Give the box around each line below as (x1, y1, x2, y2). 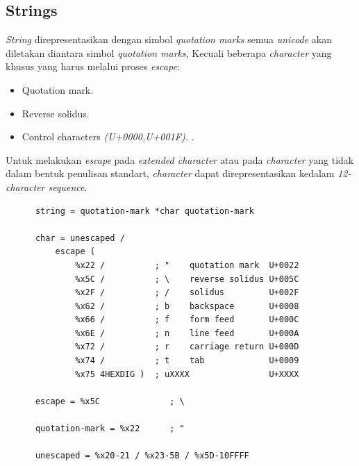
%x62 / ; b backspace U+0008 (75, 301, 299, 311)
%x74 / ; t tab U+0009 (75, 356, 299, 366)
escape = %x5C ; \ (35, 396, 185, 406)
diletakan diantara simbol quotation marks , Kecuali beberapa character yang (6, 45, 332, 60)
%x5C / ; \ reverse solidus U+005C (75, 274, 299, 284)
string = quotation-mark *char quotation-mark (35, 206, 254, 216)
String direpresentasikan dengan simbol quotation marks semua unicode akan (6, 32, 333, 47)
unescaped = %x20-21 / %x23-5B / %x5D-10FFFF (35, 451, 249, 461)
